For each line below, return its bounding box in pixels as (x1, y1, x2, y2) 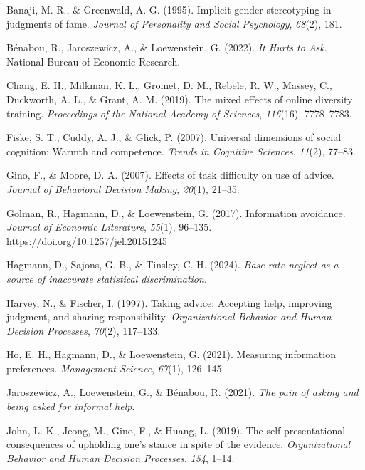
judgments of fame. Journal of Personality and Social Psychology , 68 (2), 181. (6, 16, 342, 31)
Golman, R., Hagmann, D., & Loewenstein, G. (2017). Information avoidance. (6, 205, 346, 220)
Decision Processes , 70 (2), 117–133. (6, 323, 161, 338)
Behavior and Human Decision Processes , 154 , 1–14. (6, 450, 235, 465)
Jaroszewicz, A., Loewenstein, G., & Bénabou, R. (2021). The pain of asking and (6, 385, 359, 399)
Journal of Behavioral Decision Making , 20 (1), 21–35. (6, 181, 240, 196)
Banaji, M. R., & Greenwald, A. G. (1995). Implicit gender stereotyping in (6, 2, 332, 16)
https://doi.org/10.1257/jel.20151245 (6, 233, 167, 248)
